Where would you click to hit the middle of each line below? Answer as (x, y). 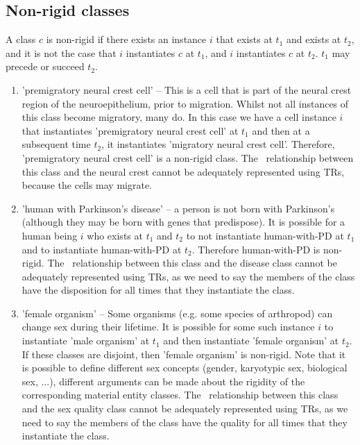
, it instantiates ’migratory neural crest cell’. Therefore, (218, 144)
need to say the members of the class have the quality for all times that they (185, 422)
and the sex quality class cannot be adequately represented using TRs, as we (185, 409)
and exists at (314, 39)
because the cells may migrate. (87, 185)
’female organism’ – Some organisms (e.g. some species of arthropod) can (177, 313)
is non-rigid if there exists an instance (126, 39)
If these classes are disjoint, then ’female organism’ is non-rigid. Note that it (184, 354)
